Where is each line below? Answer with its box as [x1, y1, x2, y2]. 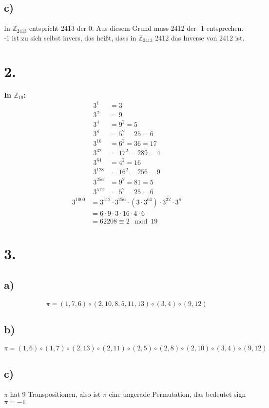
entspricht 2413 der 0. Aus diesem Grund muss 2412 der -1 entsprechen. [29, 23, 244, 33]
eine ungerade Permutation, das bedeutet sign [109, 389, 246, 399]
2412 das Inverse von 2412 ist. [155, 32, 245, 42]
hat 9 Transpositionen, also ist [10, 389, 101, 399]
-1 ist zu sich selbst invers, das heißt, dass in [4, 32, 136, 42]
